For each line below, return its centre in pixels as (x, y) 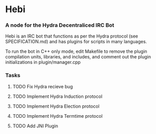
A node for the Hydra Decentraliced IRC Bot (60, 25)
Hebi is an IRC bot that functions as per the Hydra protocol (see (72, 36)
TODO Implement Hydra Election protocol (56, 106)
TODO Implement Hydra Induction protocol (57, 96)
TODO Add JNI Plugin (35, 126)
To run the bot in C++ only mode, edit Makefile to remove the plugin (76, 51)
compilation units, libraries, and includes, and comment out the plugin (78, 57)
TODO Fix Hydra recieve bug (43, 86)
